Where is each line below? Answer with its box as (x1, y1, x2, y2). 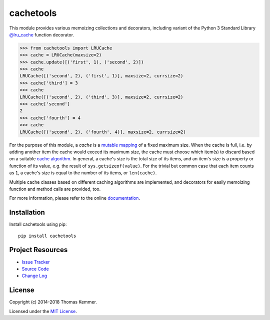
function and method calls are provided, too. (9, 186, 101, 192)
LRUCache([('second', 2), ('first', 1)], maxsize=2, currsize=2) (19, 73, 183, 79)
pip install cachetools (18, 233, 76, 239)
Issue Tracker (21, 259, 50, 265)
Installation (9, 208, 45, 217)
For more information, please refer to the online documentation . (9, 195, 140, 201)
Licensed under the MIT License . (9, 308, 77, 314)
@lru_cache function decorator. (9, 31, 74, 37)
